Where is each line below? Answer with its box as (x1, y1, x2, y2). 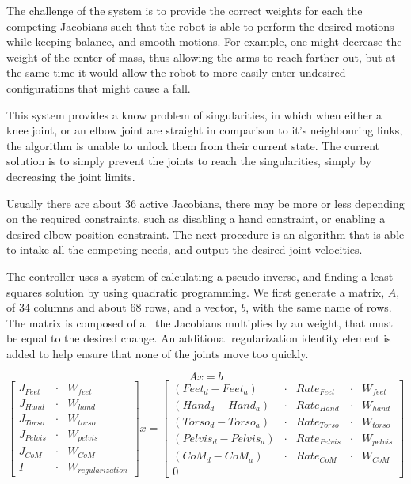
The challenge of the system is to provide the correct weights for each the (6, 2, 363, 18)
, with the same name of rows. (245, 299, 392, 316)
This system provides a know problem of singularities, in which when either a (6, 106, 382, 123)
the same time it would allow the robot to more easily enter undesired (6, 64, 346, 81)
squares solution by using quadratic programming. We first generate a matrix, (6, 283, 385, 300)
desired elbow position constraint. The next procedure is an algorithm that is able (6, 225, 405, 242)
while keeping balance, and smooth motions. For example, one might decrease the (6, 33, 402, 50)
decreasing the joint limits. (6, 168, 135, 184)
